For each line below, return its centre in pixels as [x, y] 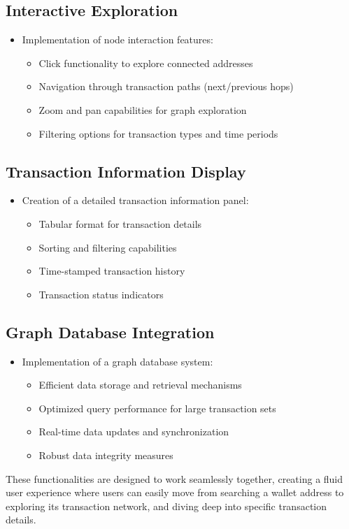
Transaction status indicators [101, 294]
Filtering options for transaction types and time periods [158, 133]
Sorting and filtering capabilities [108, 247]
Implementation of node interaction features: [117, 39]
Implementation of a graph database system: [117, 361]
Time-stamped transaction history [112, 271]
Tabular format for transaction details [120, 223]
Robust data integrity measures [106, 455]
